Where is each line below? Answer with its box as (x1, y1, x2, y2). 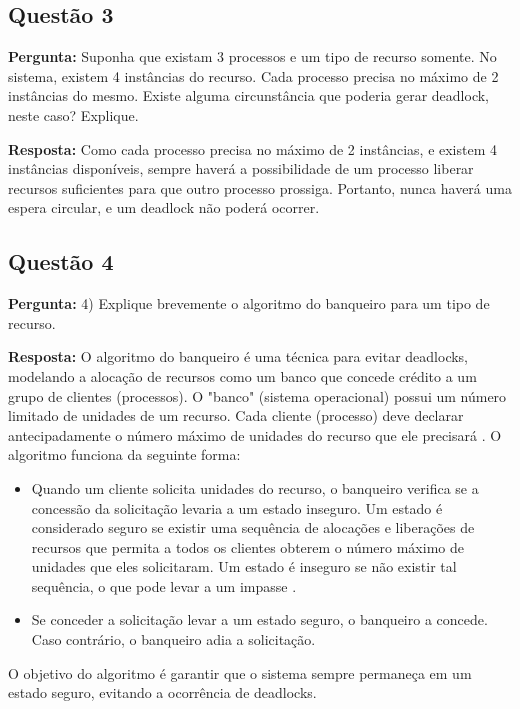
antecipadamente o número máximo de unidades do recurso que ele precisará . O (8, 424, 502, 445)
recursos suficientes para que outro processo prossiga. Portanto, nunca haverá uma (8, 177, 512, 198)
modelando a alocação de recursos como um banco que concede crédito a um (8, 365, 477, 386)
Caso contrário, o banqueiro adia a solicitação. (31, 629, 316, 650)
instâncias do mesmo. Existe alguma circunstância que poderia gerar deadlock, (8, 85, 490, 106)
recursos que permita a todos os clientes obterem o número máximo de (31, 536, 464, 557)
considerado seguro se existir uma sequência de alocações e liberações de (31, 517, 475, 538)
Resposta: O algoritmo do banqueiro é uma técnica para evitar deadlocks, (8, 346, 469, 367)
